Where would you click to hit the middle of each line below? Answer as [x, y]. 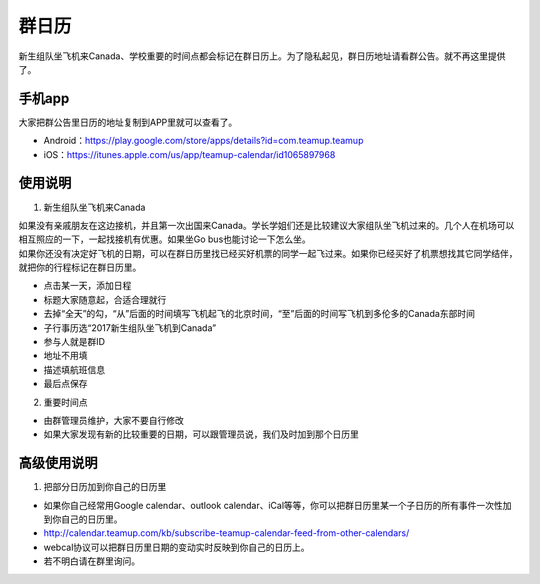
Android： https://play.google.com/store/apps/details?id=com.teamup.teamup [203, 141]
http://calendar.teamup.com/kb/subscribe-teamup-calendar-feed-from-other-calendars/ [226, 533]
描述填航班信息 [74, 369]
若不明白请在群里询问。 [91, 561]
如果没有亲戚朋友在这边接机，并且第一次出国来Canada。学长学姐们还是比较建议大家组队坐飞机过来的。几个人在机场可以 [266, 225]
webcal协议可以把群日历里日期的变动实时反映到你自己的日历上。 [176, 547]
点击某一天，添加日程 [87, 286]
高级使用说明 [58, 463]
